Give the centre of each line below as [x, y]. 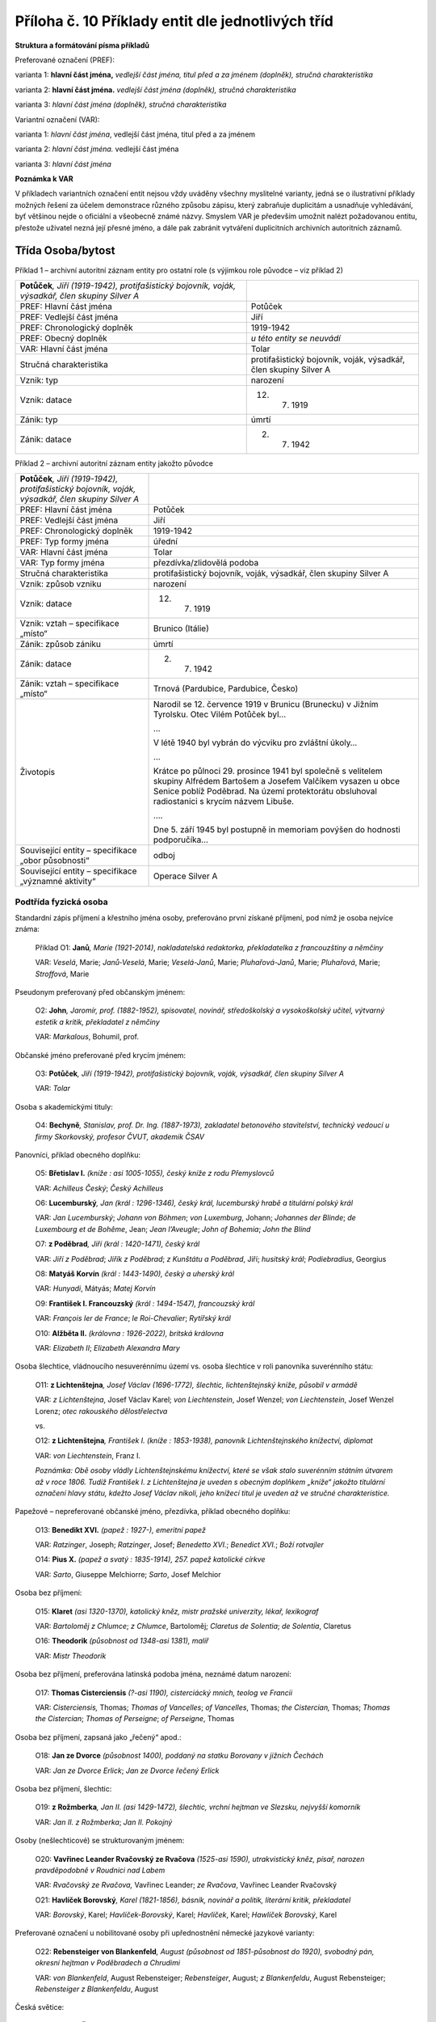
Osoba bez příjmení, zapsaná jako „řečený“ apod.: [98, 1737]
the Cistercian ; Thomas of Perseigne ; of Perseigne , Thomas [135, 1719]
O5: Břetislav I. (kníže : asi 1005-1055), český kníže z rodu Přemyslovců [155, 1174]
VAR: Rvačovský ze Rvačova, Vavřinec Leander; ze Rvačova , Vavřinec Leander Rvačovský [186, 1885]
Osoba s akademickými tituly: [64, 1106]
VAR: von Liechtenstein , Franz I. [88, 1455]
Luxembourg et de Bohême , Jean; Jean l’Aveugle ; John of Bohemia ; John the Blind [173, 1229]
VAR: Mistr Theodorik [71, 1656]
